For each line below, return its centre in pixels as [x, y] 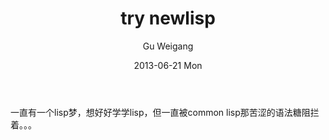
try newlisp [168, 18]
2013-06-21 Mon [168, 65]
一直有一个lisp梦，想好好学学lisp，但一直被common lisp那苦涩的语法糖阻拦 [165, 112]
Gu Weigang [168, 46]
